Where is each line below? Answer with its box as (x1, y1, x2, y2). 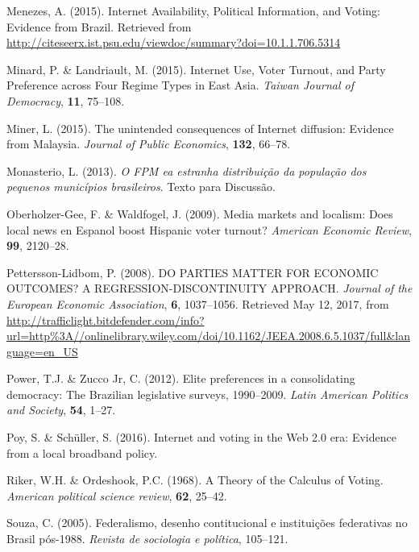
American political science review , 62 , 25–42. (6, 487, 227, 504)
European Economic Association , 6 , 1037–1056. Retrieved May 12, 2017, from (6, 295, 389, 312)
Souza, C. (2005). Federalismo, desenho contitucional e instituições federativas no (6, 514, 408, 531)
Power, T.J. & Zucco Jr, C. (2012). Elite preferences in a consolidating (6, 370, 355, 387)
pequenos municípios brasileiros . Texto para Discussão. (6, 178, 276, 195)
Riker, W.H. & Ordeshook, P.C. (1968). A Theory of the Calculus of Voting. (6, 471, 384, 488)
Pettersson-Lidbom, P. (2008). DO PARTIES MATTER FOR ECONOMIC (6, 264, 379, 280)
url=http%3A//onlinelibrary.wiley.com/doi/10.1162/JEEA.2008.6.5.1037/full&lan (6, 327, 410, 344)
